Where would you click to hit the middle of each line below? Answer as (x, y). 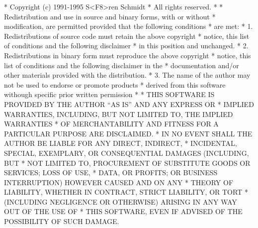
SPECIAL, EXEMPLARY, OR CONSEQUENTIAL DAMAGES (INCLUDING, (127, 153)
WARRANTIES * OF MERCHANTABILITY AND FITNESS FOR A (111, 124)
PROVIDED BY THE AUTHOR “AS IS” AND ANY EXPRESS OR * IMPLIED (129, 104)
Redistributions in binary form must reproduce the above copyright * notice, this (128, 55)
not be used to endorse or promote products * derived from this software (115, 84)
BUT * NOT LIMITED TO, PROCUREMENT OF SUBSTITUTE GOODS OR (127, 163)
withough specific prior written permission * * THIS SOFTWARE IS (109, 94)
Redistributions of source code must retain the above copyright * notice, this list (127, 36)
